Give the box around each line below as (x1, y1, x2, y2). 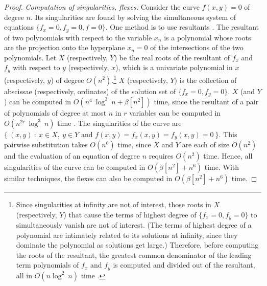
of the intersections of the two (150, 42, 244, 53)
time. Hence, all (203, 150, 253, 161)
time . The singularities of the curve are (57, 117, 182, 128)
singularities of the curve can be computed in (4, 162, 145, 172)
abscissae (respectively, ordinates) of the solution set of (4, 85, 176, 96)
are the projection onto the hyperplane (4, 42, 125, 53)
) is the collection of (174, 74, 237, 85)
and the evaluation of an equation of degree (4, 150, 140, 161)
